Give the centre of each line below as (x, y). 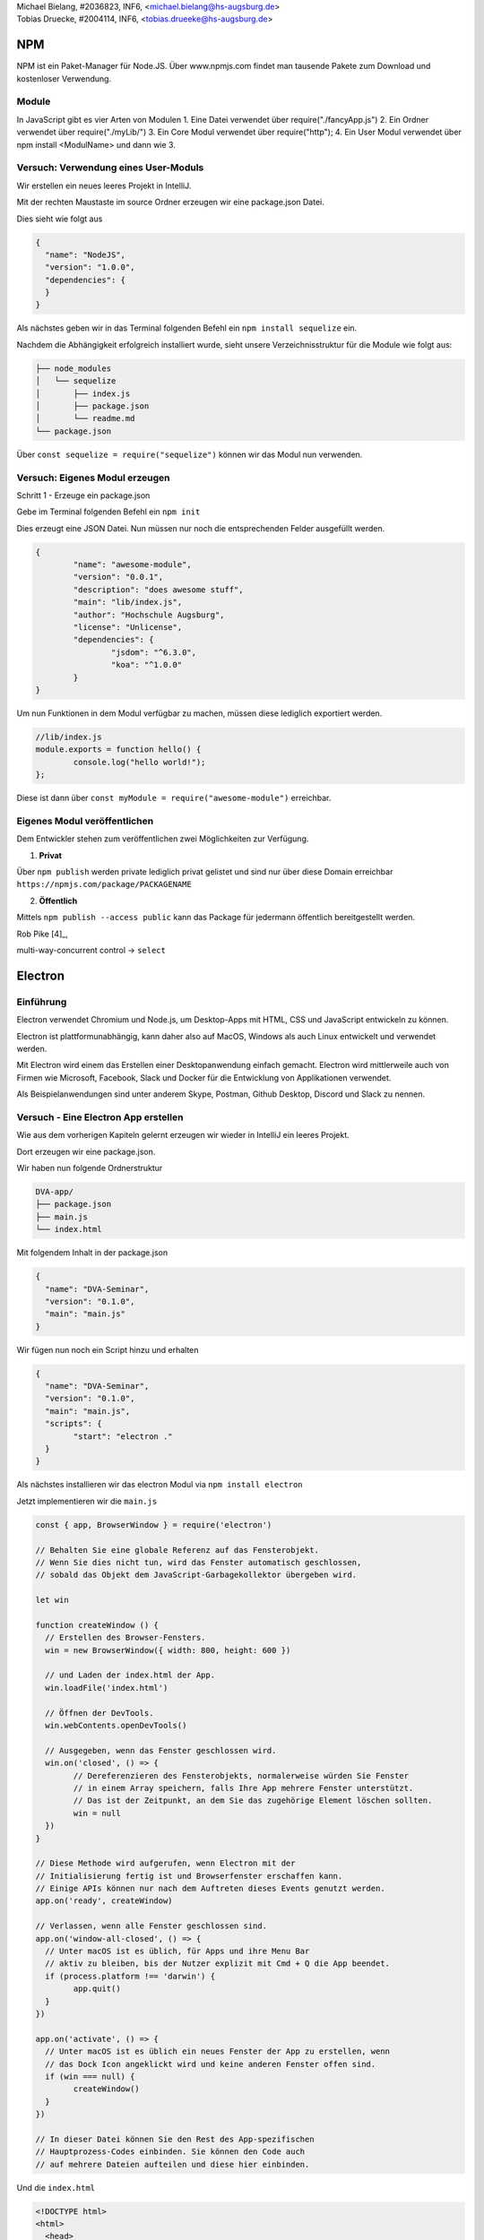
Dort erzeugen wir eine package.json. (86, 1151)
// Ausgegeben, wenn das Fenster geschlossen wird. (161, 1750)
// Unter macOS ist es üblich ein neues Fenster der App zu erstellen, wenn (217, 2051)
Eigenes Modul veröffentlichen (85, 821)
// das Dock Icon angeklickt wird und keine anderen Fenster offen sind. (211, 2064)
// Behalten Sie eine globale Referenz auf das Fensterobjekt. (177, 1550)
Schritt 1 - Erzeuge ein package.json (83, 495)
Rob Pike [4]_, (43, 934)
